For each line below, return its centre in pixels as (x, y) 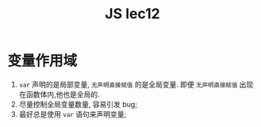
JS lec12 (132, 14)
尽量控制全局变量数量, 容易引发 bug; (78, 104)
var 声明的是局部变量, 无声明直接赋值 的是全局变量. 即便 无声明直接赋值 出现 (136, 84)
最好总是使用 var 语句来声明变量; (73, 114)
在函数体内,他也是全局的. (59, 94)
